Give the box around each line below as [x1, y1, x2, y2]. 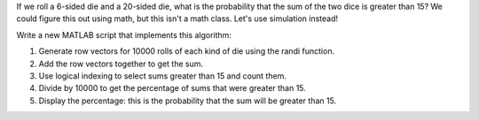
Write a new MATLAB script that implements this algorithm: [16, 29, 232, 40]
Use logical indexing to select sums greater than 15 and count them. [38, 71, 287, 81]
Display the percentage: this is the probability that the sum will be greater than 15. [38, 95, 337, 106]
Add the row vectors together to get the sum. [38, 58, 204, 69]
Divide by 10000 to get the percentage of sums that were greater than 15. [38, 83, 306, 94]
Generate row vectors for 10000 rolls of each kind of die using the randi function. [38, 46, 335, 56]
